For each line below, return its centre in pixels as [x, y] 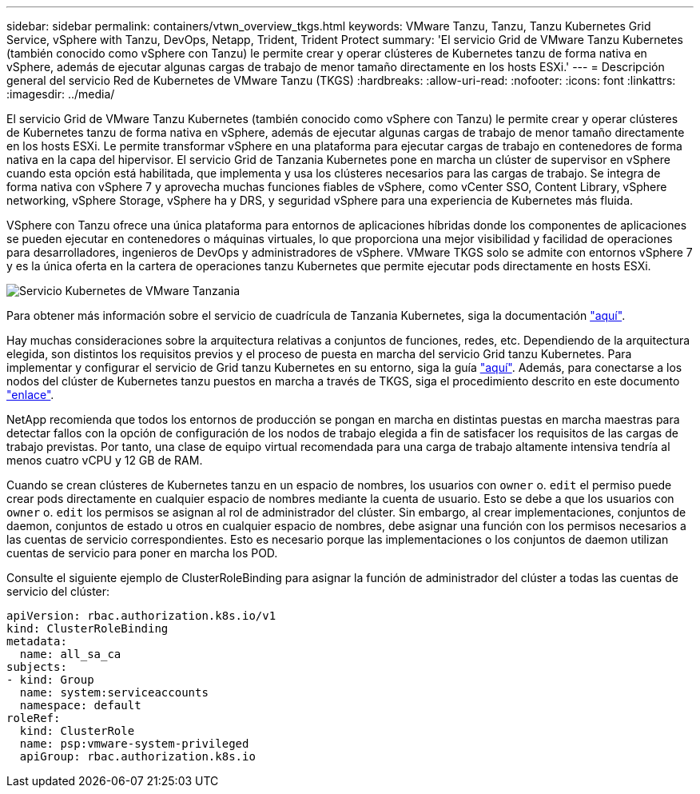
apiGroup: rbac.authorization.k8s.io [137, 756]
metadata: [37, 641]
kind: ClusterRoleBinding [87, 628]
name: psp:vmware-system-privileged [134, 744]
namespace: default [80, 705]
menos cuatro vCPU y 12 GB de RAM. [105, 460]
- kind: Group [50, 680]
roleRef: [34, 718]
